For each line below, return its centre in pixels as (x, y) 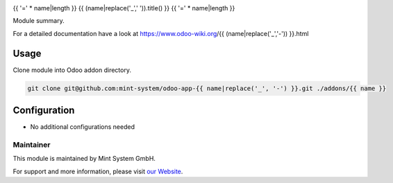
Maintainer (32, 144)
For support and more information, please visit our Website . (98, 171)
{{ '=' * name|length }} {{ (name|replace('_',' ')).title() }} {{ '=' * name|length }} (124, 8)
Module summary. (39, 21)
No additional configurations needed (83, 127)
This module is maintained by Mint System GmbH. (84, 159)
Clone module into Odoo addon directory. (72, 70)
